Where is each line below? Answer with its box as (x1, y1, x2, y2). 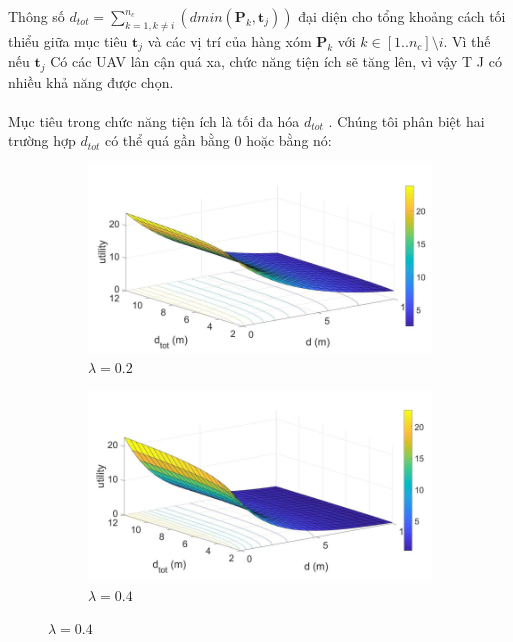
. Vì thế (443, 30, 491, 51)
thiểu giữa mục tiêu (8, 30, 128, 51)
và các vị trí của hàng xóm (147, 30, 312, 51)
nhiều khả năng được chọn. (8, 71, 174, 92)
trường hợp (8, 130, 76, 151)
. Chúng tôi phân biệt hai (328, 110, 485, 131)
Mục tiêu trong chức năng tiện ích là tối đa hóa (8, 110, 300, 131)
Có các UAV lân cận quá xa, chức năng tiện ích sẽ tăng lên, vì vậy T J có (50, 51, 502, 72)
